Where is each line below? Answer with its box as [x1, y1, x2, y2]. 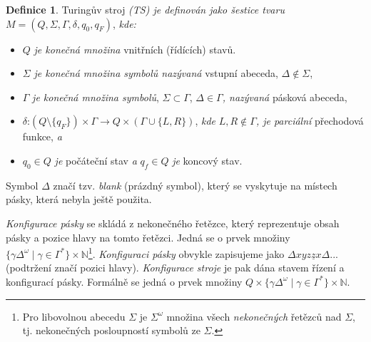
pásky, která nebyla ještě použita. [6, 192, 152, 207]
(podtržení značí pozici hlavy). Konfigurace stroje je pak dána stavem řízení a [6, 260, 345, 275]
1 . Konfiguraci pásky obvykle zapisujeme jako [88, 244, 285, 261]
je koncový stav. [172, 152, 243, 167]
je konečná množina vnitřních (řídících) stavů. [34, 41, 236, 56]
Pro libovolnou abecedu [22, 309, 126, 323]
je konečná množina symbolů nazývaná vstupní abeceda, [34, 66, 278, 81]
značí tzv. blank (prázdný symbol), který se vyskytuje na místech [53, 177, 337, 192]
